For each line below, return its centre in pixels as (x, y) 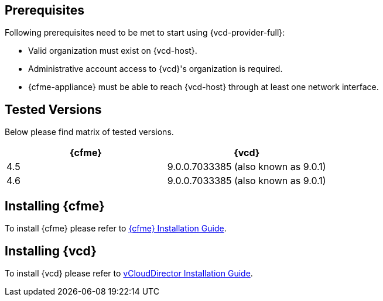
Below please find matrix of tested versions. (89, 132)
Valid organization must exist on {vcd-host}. (113, 51)
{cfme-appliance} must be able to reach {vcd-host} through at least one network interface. (204, 87)
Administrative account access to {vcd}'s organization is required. (155, 69)
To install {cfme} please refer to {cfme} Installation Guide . (116, 229)
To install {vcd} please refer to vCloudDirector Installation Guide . (129, 273)
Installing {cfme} (55, 206)
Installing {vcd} (51, 251)
